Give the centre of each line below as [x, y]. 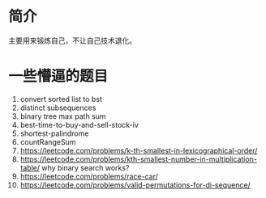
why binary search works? [86, 167]
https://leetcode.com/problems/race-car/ [89, 176]
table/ [30, 167]
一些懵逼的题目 [58, 76]
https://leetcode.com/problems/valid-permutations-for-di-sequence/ [135, 185]
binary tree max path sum [63, 116]
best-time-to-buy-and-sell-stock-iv [79, 124]
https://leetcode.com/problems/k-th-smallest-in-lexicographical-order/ [139, 150]
